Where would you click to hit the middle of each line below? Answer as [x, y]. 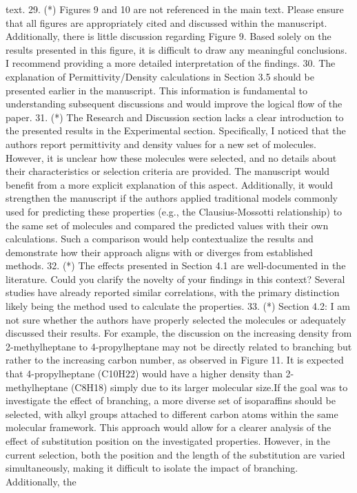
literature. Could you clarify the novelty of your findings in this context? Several [175, 279]
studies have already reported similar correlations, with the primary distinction [173, 292]
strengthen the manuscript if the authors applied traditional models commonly [172, 198]
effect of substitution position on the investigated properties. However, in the [168, 441]
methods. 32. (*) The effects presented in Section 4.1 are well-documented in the [176, 265]
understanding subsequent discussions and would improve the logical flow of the [174, 104]
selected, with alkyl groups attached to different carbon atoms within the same [172, 413]
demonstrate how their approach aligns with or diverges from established [159, 252]
